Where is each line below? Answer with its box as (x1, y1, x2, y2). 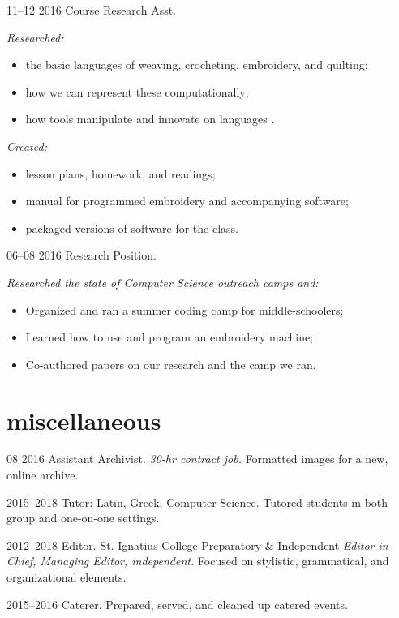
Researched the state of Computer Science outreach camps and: (6, 273, 319, 290)
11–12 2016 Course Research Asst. (6, 2, 176, 18)
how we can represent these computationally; (25, 83, 249, 100)
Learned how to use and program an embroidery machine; (25, 328, 314, 345)
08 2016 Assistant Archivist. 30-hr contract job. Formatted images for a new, (6, 450, 388, 467)
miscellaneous (6, 403, 161, 436)
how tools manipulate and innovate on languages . (25, 110, 275, 127)
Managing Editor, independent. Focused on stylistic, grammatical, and (40, 552, 389, 569)
